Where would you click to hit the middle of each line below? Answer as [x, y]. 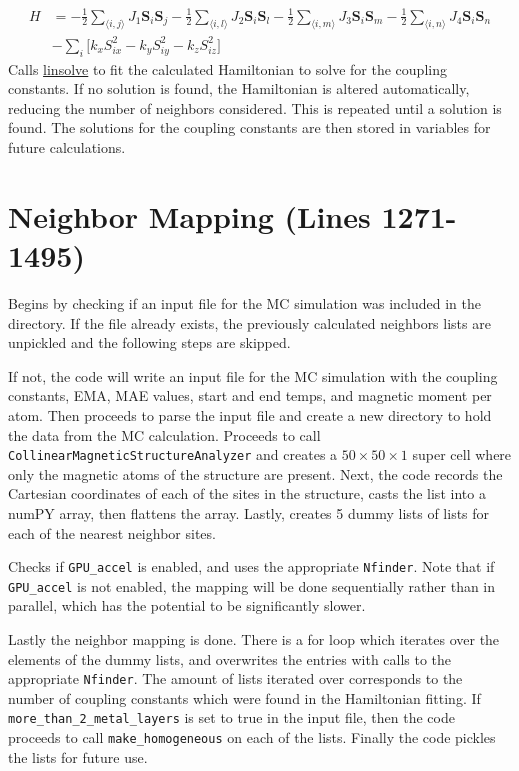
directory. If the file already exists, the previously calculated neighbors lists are [249, 322]
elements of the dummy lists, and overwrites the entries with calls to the [230, 658]
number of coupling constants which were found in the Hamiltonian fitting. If [244, 697]
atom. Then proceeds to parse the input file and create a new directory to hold [250, 414]
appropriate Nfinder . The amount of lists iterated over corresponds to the [235, 678]
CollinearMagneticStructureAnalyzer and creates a [173, 454]
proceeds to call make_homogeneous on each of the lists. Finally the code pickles [252, 737]
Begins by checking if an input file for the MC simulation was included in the [244, 302]
